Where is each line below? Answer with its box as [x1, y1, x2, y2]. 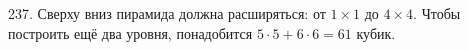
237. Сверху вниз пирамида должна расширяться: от [8, 3, 326, 23]
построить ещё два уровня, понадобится [8, 22, 253, 43]
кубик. [356, 22, 396, 43]
